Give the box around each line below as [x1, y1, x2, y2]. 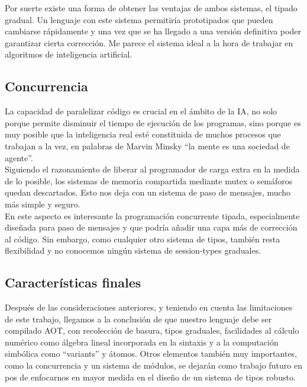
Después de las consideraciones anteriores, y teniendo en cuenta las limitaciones [5, 301, 293, 314]
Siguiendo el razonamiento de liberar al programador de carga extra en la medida [5, 163, 300, 175]
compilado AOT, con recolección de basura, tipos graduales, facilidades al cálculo [5, 324, 299, 337]
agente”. [5, 151, 33, 164]
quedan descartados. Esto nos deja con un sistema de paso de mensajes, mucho [5, 186, 291, 199]
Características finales [5, 273, 141, 292]
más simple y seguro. [5, 197, 80, 210]
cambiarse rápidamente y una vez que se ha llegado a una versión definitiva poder [5, 25, 301, 37]
